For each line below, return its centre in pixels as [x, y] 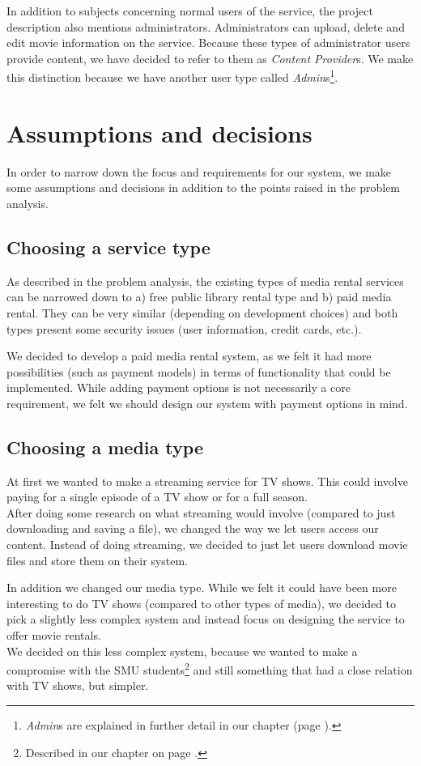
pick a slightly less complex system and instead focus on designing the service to [206, 619]
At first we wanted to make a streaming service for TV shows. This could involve [207, 481]
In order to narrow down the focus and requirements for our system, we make [199, 171]
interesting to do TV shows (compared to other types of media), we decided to [202, 603]
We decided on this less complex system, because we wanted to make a [182, 651]
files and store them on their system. [97, 560]
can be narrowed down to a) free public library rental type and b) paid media [199, 297]
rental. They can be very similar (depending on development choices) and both [202, 312]
